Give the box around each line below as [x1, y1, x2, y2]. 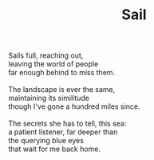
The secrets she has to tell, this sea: [8, 118, 127, 129]
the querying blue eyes [8, 136, 84, 146]
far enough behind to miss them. [8, 68, 116, 78]
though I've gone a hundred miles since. [8, 102, 141, 111]
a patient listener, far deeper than [8, 127, 118, 137]
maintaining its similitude [8, 94, 90, 103]
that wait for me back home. [8, 144, 101, 154]
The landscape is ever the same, [8, 85, 116, 94]
